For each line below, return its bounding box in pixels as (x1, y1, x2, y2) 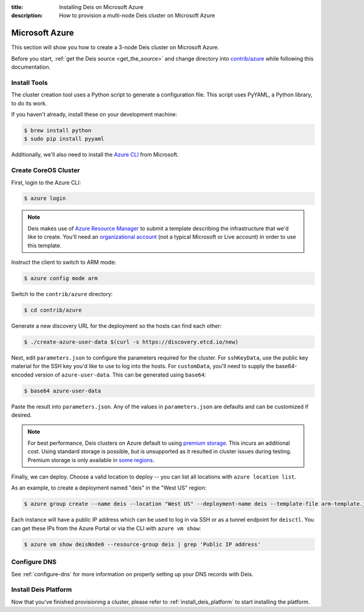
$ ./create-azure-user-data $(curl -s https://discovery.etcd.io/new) (24, 338, 239, 345)
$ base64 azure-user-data (24, 387, 101, 394)
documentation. (11, 64, 51, 71)
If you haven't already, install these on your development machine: (11, 111, 177, 118)
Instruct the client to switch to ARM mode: (11, 258, 116, 266)
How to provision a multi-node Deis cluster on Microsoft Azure (59, 12, 215, 19)
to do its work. (11, 99, 47, 107)
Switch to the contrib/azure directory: (11, 291, 113, 297)
